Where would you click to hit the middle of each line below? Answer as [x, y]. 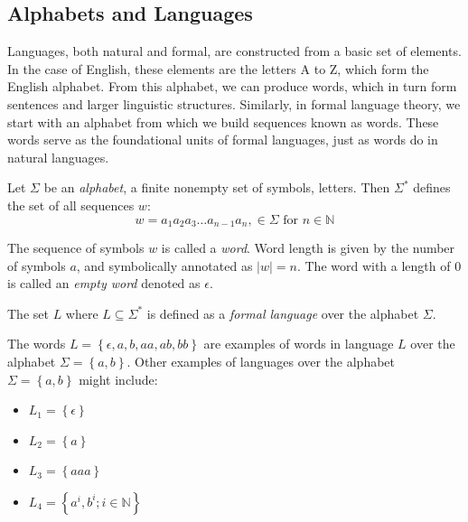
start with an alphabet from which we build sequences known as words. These [223, 121]
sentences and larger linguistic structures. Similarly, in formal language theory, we [234, 103]
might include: [118, 379]
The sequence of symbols [76, 247]
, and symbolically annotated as [164, 265]
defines [432, 187]
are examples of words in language [299, 344]
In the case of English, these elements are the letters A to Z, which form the [218, 68]
